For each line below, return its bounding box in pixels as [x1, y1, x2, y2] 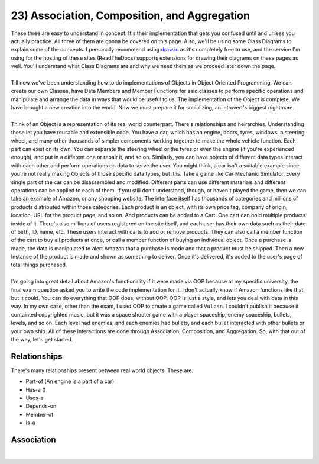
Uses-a [25, 394, 44, 402]
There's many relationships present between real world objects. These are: [11, 367, 194, 374]
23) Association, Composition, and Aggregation [11, 9, 250, 22]
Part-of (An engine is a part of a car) [25, 378, 115, 385]
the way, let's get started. [11, 336, 73, 343]
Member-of [25, 411, 54, 418]
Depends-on [25, 402, 57, 410]
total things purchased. [11, 261, 67, 269]
